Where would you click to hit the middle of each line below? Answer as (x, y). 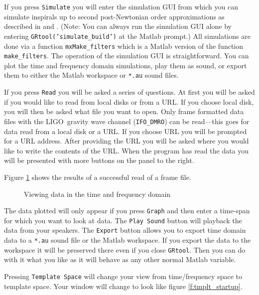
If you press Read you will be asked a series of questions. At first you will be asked (129, 92)
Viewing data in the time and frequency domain (97, 194)
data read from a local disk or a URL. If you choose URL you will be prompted (126, 131)
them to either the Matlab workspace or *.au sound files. (91, 75)
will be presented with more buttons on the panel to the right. (99, 160)
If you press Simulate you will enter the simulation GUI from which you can (121, 6)
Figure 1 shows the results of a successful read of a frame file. (98, 177)
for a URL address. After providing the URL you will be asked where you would (127, 141)
